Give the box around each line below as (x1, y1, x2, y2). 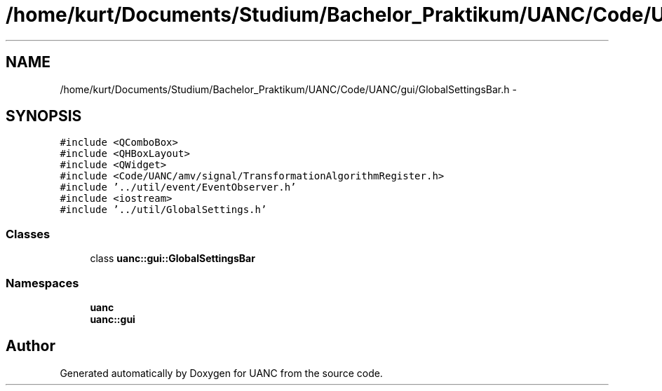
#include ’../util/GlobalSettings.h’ (60, 204, 267, 216)
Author (6, 337, 55, 355)
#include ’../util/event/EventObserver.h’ (60, 181, 297, 193)
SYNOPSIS (6, 107, 82, 125)
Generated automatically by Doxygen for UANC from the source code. (60, 366, 383, 379)
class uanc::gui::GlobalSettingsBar (90, 252, 255, 265)
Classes (6, 226, 50, 241)
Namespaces (6, 275, 79, 290)
